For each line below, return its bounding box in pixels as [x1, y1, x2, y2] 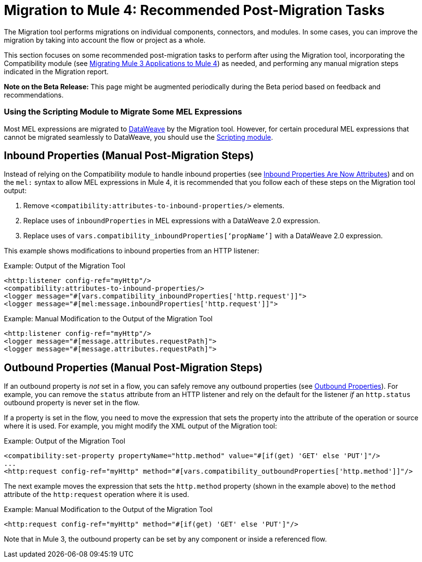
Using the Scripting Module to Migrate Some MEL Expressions [4, 107, 242, 117]
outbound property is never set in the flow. [4, 398, 140, 407]
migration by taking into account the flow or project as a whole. [4, 35, 206, 44]
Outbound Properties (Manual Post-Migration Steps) [4, 361, 263, 374]
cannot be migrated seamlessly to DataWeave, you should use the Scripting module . [4, 132, 273, 141]
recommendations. [4, 90, 64, 99]
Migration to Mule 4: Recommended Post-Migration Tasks [4, 2, 385, 18]
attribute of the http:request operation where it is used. [4, 490, 189, 499]
